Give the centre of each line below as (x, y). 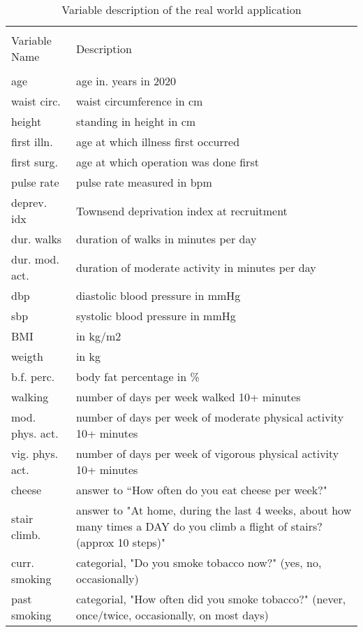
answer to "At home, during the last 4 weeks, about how (214, 510)
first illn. (32, 142)
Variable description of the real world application (181, 9)
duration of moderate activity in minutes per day (196, 267)
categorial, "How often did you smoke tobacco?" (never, (211, 599)
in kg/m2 (98, 336)
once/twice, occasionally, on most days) (172, 615)
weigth (27, 356)
